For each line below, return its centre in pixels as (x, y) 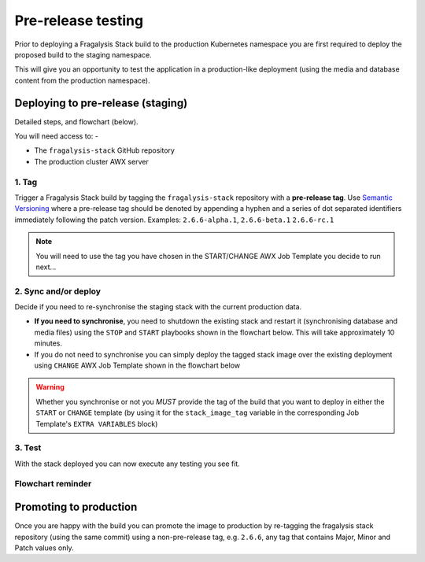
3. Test (28, 448)
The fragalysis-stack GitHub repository (104, 150)
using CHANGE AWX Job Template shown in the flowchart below (137, 365)
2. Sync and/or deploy (58, 291)
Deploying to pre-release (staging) (101, 103)
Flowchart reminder (53, 484)
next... (46, 267)
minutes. (48, 343)
